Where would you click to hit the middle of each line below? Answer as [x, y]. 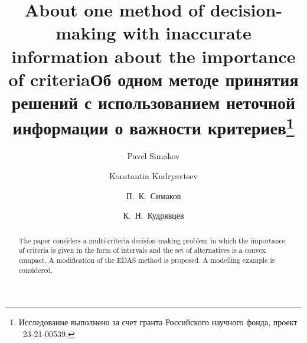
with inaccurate [187, 33]
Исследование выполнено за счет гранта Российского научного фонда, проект [158, 322]
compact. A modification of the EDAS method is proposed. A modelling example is [147, 260]
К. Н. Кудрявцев [153, 215]
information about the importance [153, 56]
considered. [36, 270]
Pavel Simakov [153, 156]
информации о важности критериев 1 [153, 126]
